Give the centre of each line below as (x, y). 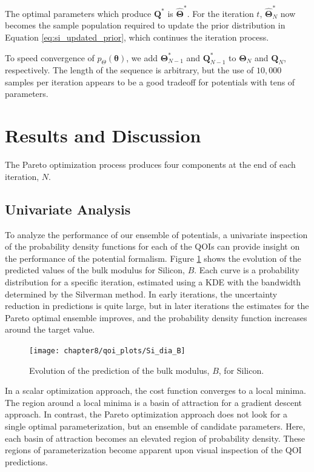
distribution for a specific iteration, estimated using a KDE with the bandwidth (153, 281)
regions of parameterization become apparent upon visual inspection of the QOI (153, 450)
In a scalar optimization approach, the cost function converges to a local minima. (155, 391)
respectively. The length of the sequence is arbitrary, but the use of (129, 70)
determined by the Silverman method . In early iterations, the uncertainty (141, 294)
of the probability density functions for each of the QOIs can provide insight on (152, 246)
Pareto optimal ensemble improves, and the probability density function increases (156, 317)
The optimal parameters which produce (78, 13)
